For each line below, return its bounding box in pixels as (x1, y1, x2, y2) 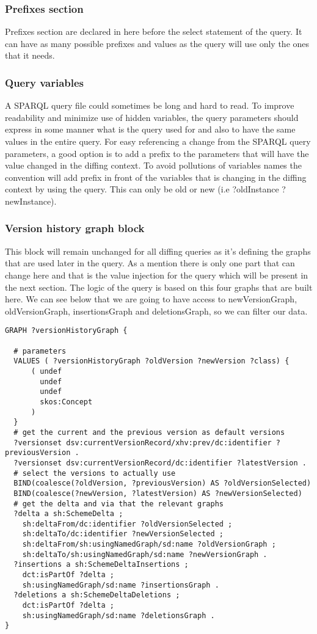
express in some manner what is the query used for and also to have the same (5, 123, 296, 136)
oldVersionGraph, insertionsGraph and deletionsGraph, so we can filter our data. (5, 304, 308, 317)
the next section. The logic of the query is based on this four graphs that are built (5, 280, 313, 293)
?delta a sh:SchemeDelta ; (13, 509, 123, 519)
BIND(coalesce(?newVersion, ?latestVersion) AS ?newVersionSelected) (13, 489, 302, 498)
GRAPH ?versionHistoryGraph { (5, 326, 128, 335)
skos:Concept (40, 397, 93, 406)
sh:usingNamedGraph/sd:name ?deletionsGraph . (22, 611, 215, 620)
